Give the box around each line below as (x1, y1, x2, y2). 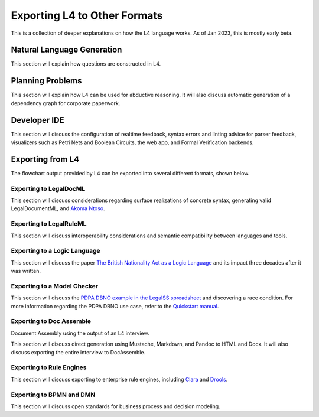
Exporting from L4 (11, 154, 80, 164)
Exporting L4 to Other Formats (11, 9, 163, 22)
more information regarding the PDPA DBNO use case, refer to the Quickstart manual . (11, 302, 219, 310)
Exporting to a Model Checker (11, 282, 99, 290)
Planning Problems (11, 76, 82, 86)
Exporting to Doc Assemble (11, 317, 92, 325)
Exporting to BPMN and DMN (11, 390, 96, 399)
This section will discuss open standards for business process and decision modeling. (11, 402, 221, 410)
